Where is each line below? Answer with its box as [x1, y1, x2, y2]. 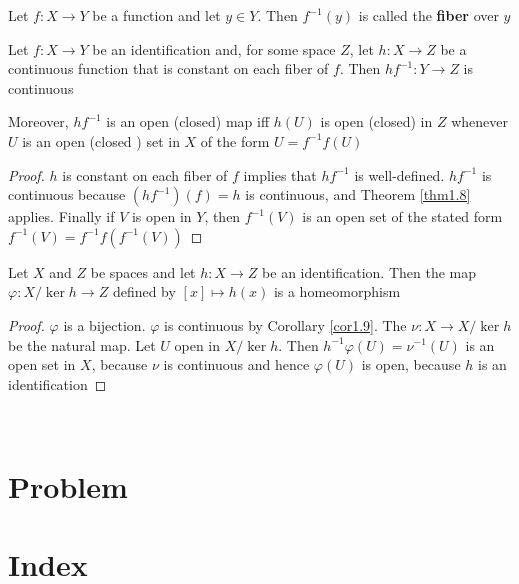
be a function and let [92, 5, 221, 25]
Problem [8, 466, 128, 507]
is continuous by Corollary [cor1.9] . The [164, 314, 407, 335]
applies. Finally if [8, 206, 115, 227]
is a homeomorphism [273, 281, 401, 302]
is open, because [361, 354, 461, 375]
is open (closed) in [320, 111, 433, 132]
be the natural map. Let [8, 334, 156, 355]
